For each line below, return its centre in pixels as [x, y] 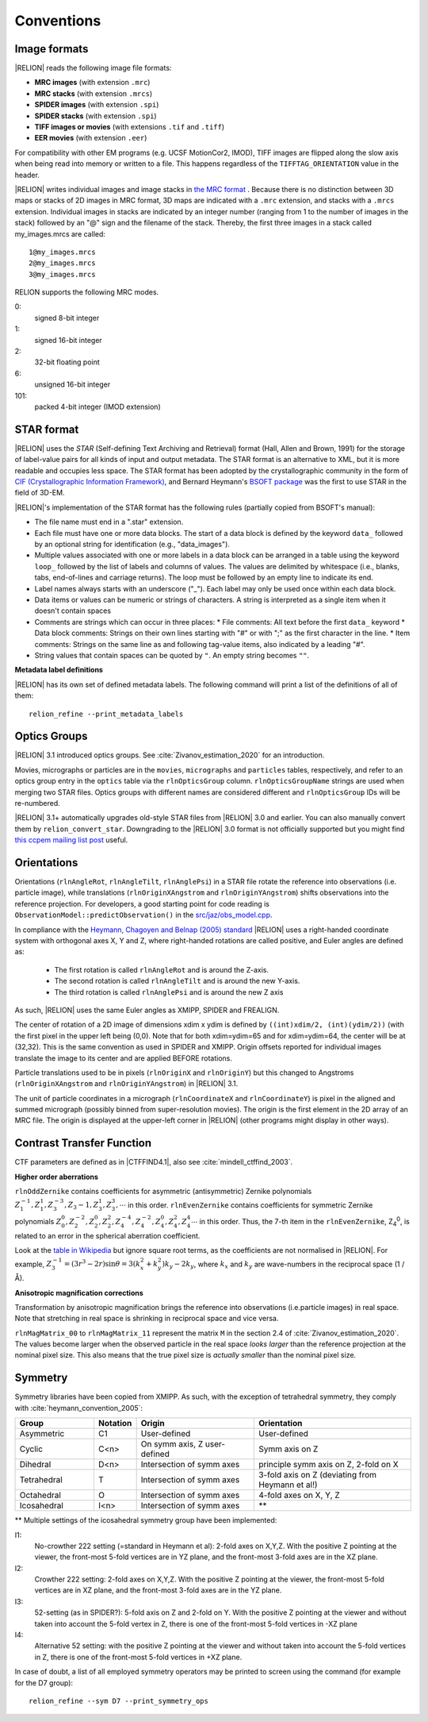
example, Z [33, 1264]
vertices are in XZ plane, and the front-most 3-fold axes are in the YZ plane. [158, 1590]
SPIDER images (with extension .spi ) [97, 105]
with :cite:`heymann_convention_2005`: [78, 1408]
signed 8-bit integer [67, 318]
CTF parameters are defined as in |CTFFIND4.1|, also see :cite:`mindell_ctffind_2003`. [154, 1162]
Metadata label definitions [59, 670]
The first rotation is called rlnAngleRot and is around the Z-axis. [162, 969]
